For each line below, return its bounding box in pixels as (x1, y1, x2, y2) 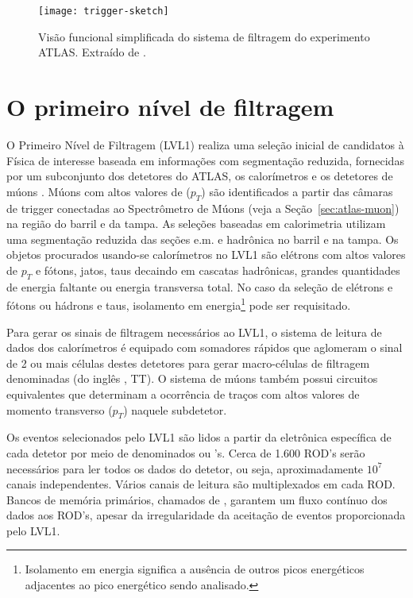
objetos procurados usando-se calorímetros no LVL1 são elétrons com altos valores (6, 246, 406, 263)
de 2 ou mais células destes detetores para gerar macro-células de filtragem (6, 354, 370, 371)
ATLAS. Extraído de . (38, 44, 146, 60)
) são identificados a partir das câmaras (201, 183, 393, 199)
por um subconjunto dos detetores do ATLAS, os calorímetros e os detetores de (6, 168, 393, 184)
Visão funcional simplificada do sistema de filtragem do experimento (38, 28, 370, 44)
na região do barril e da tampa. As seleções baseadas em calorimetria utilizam (6, 215, 386, 232)
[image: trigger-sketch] (38, 6, 169, 17)
